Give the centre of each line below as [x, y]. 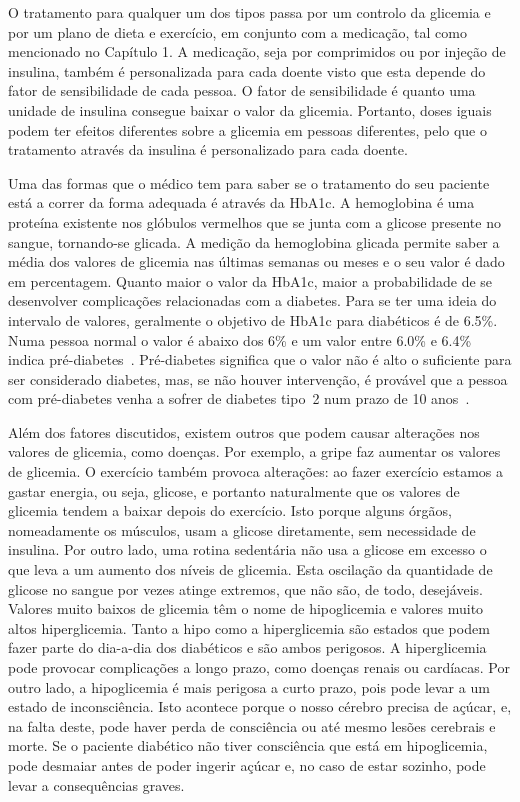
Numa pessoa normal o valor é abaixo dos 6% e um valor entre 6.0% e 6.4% [240, 339]
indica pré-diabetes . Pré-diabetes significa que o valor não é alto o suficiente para [260, 359]
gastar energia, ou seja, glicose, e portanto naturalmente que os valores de [234, 490]
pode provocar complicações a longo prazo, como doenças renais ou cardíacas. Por [259, 667]
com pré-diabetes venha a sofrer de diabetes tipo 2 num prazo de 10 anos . [239, 398]
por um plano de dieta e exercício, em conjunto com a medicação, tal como [237, 31]
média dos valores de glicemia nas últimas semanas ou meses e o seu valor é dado [256, 261]
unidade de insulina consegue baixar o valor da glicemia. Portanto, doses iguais [250, 109]
